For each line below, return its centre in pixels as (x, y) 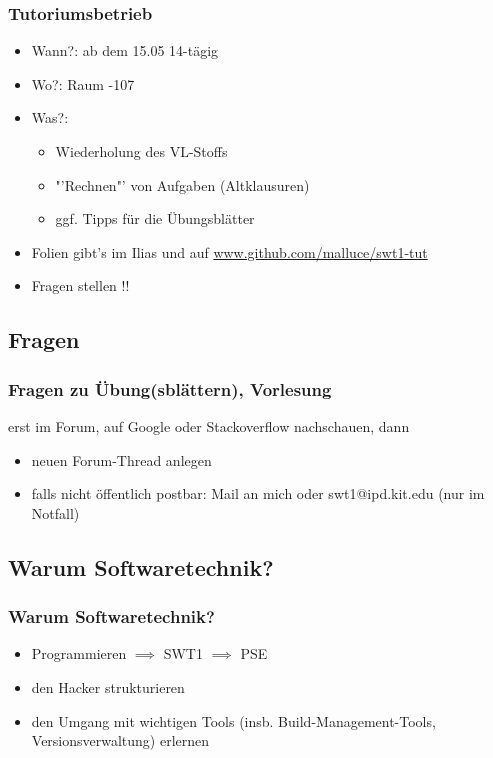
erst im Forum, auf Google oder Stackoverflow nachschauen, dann (209, 425)
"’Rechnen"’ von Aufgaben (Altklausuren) (182, 184)
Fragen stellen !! (80, 285)
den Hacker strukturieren (108, 686)
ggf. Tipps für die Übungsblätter (155, 218)
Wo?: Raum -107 (83, 83)
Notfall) (55, 512)
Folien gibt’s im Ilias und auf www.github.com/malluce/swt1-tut (229, 251)
